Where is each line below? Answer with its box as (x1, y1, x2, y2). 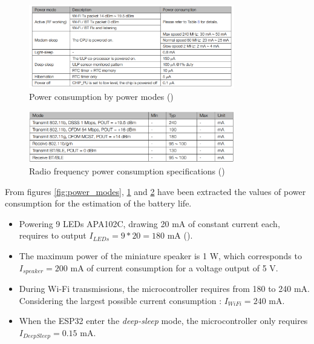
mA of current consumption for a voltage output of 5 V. (70, 261, 278, 274)
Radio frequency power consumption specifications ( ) (29, 165, 225, 177)
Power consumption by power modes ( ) (29, 90, 174, 103)
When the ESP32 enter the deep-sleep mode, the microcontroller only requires (19, 314, 308, 327)
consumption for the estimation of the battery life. (5, 197, 192, 210)
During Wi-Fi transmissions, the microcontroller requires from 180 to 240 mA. (19, 282, 310, 295)
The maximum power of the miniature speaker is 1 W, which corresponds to (19, 250, 302, 262)
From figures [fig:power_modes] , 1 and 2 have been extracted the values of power (5, 185, 306, 197)
